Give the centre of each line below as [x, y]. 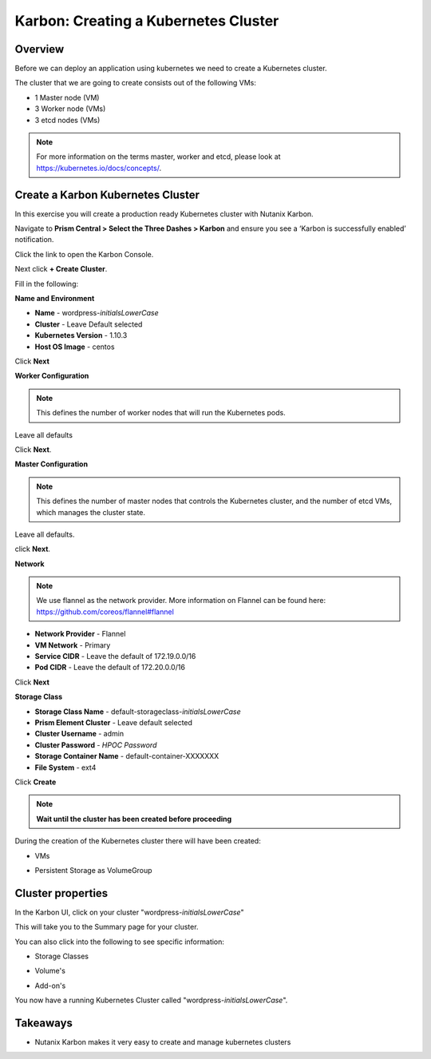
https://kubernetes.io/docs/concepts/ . [99, 168]
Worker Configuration [52, 376]
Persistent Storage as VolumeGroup [93, 870]
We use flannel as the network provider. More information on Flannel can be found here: [181, 601]
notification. [34, 240]
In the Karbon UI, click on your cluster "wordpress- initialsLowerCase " [129, 912]
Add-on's [50, 986]
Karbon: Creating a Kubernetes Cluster [147, 21]
